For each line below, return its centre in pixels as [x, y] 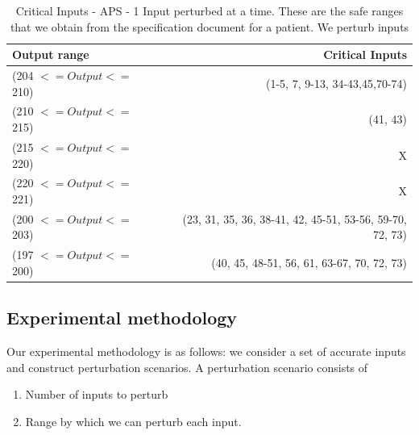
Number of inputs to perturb [97, 394]
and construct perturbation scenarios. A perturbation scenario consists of [187, 367]
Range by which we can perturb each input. [133, 421]
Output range [51, 54]
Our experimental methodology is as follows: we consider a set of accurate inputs [206, 351]
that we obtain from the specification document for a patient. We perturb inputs [209, 26]
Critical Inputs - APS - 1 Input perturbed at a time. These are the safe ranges [209, 10]
